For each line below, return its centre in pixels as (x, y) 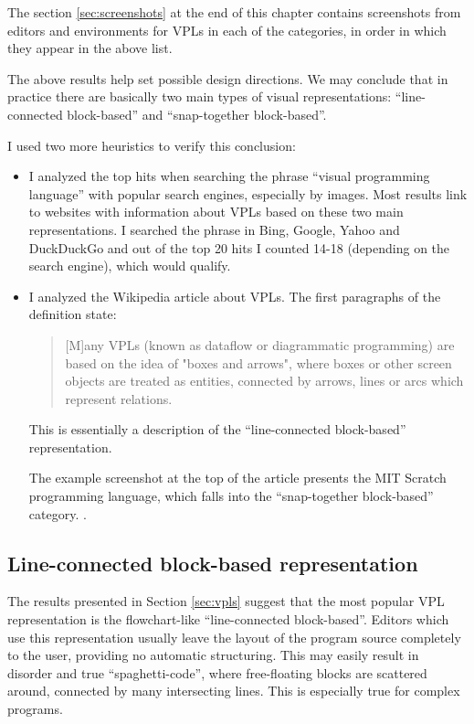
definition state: (73, 314)
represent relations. (119, 398)
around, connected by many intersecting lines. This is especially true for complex (234, 691)
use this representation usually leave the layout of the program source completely (234, 637)
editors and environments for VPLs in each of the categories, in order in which (227, 30)
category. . (58, 513)
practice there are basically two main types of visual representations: (200, 96)
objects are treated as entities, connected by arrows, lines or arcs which (264, 381)
